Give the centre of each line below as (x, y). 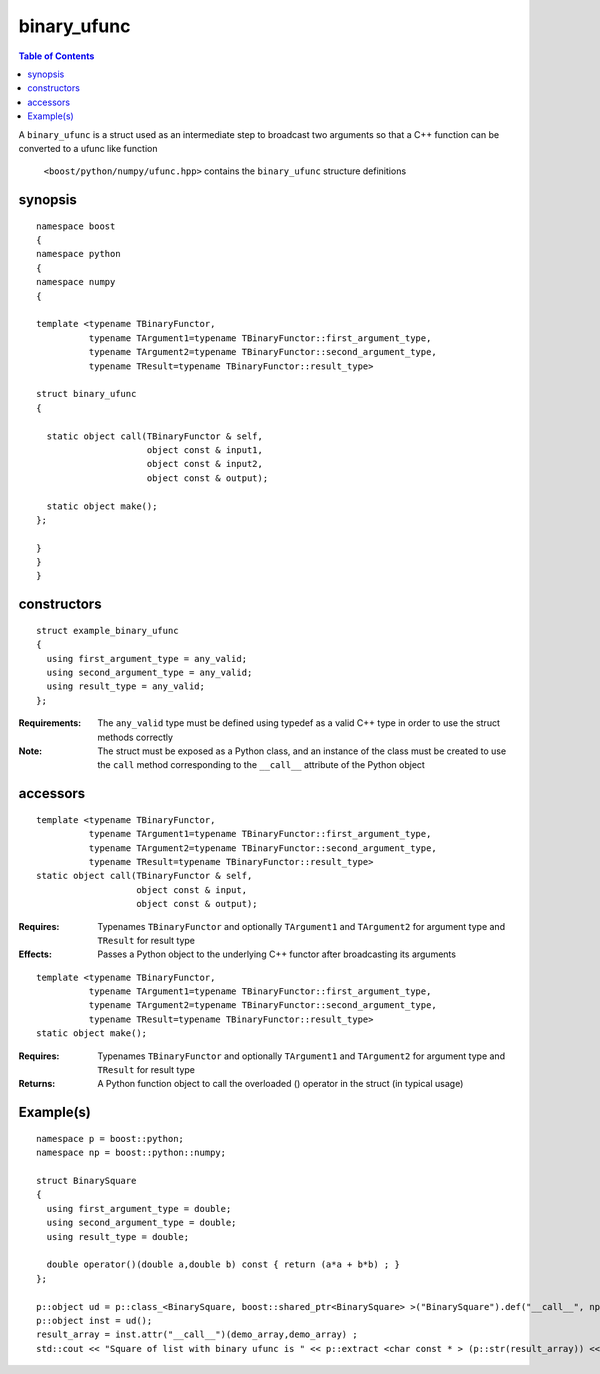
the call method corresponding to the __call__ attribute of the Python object (261, 765)
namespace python (78, 254)
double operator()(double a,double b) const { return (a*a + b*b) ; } (223, 1264)
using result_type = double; (118, 1236)
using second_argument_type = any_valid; (149, 673)
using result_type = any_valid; (125, 686)
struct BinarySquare (86, 1180)
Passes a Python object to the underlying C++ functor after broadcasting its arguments (277, 954)
